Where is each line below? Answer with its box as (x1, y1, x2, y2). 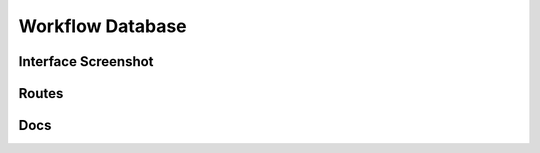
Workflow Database (18, 15, 187, 37)
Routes (18, 85, 64, 102)
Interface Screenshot (18, 53, 154, 70)
